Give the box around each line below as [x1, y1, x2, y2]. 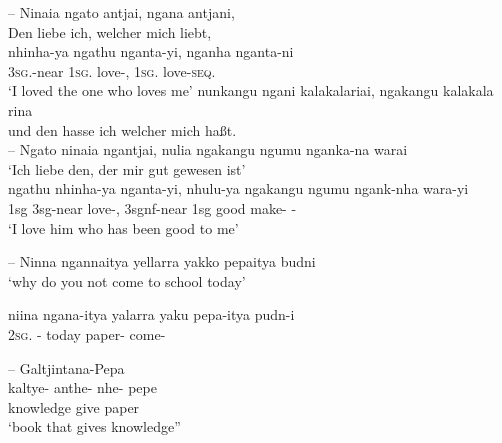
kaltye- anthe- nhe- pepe [8, 377, 157, 398]
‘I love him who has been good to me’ [8, 217, 239, 238]
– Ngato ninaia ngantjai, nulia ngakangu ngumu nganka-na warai [8, 139, 408, 160]
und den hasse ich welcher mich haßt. [8, 119, 237, 140]
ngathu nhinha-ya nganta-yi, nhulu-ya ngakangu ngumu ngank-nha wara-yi [8, 178, 469, 199]
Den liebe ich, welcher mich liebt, [8, 21, 212, 42]
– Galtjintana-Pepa [8, 357, 125, 378]
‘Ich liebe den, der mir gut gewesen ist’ [8, 158, 246, 179]
